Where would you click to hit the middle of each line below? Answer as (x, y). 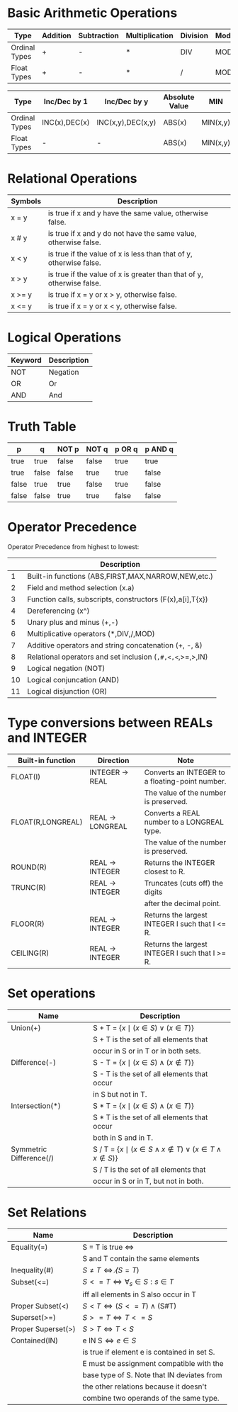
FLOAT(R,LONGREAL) (47, 822)
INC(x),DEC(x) (66, 122)
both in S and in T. (123, 1137)
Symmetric (29, 1149)
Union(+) (26, 1027)
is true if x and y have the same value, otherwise (128, 213)
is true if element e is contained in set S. (149, 1352)
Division (194, 35)
